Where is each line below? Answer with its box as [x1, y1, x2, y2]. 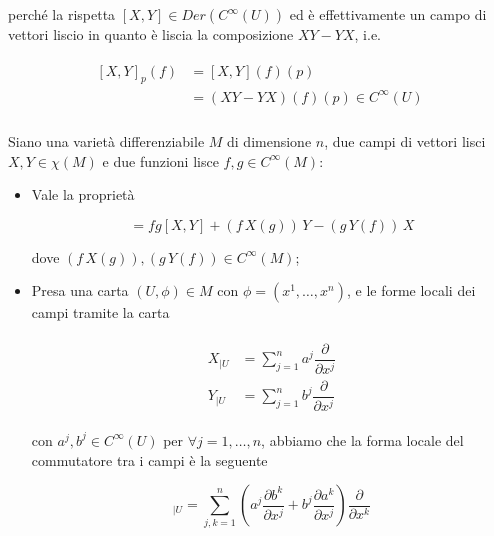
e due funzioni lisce [102, 150, 219, 171]
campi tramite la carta [31, 302, 170, 323]
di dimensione [227, 131, 312, 152]
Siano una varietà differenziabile [8, 131, 205, 152]
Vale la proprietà [31, 184, 135, 205]
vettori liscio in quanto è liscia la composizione [8, 24, 294, 44]
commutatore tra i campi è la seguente [31, 449, 268, 470]
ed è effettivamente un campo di [289, 4, 487, 24]
